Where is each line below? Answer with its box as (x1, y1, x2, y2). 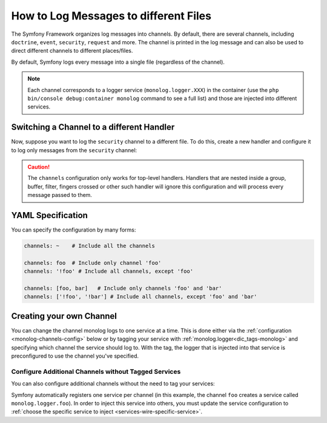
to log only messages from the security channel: (11, 146, 137, 154)
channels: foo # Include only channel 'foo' (24, 259, 162, 266)
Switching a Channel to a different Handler (11, 122, 175, 133)
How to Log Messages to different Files (11, 9, 212, 22)
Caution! (27, 163, 50, 170)
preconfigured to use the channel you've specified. (11, 352, 139, 360)
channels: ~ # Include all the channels (24, 242, 156, 250)
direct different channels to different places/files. (11, 47, 133, 55)
